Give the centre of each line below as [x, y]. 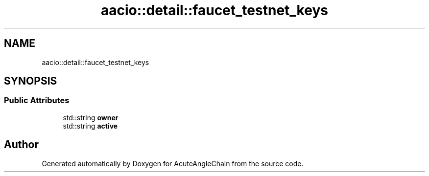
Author [21, 145]
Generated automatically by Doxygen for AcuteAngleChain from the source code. [173, 163]
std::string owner [91, 117]
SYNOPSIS [31, 81]
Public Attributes [37, 100]
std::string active [90, 126]
